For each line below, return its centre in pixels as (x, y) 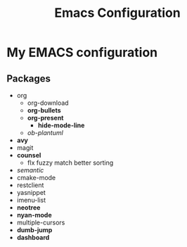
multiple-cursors (41, 222)
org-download (48, 103)
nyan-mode (34, 215)
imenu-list (31, 200)
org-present (45, 118)
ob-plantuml (45, 133)
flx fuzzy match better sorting (70, 163)
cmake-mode (36, 178)
